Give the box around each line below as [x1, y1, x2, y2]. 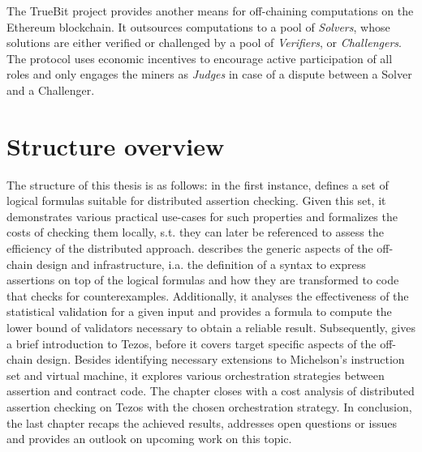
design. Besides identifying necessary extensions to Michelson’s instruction [36, 351, 405, 368]
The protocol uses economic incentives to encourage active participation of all [6, 49, 393, 66]
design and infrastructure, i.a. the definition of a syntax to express [36, 255, 366, 272]
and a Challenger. [6, 81, 95, 98]
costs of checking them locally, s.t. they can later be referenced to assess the [6, 224, 384, 241]
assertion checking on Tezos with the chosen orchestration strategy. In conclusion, [6, 399, 412, 415]
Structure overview [6, 129, 225, 162]
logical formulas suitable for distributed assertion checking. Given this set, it [6, 192, 386, 209]
